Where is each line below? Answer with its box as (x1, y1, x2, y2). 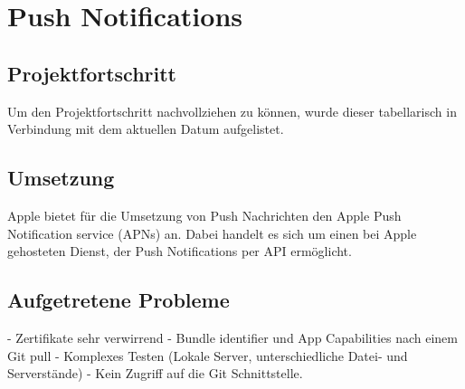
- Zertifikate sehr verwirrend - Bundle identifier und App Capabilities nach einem (7, 327, 458, 346)
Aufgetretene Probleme (7, 286, 230, 314)
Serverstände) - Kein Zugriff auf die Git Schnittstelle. (7, 364, 303, 383)
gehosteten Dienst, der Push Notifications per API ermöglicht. (7, 242, 352, 261)
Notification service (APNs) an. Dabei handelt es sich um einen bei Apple (7, 223, 417, 242)
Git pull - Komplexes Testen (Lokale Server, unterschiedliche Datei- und (7, 346, 408, 365)
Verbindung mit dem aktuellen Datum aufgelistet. (7, 119, 284, 138)
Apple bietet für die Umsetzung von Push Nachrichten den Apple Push (7, 205, 402, 224)
